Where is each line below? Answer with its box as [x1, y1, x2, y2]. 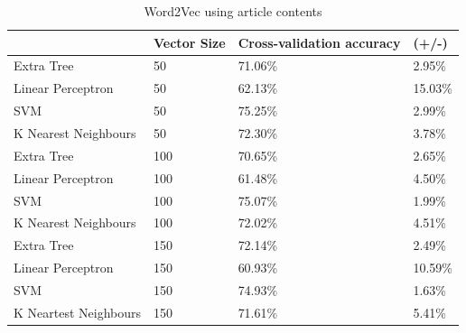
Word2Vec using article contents [144, 2, 322, 20]
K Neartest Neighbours [14, 302, 142, 321]
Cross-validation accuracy [238, 32, 401, 51]
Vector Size [154, 32, 226, 51]
